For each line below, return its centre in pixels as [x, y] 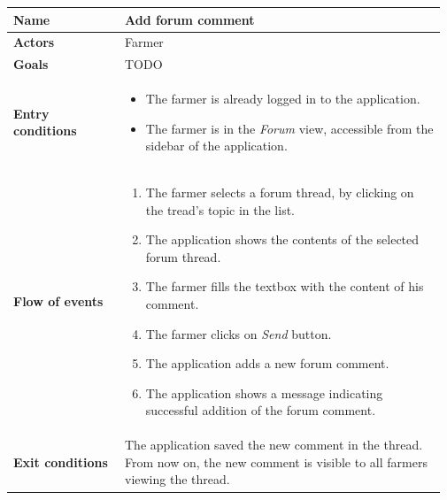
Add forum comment [190, 19]
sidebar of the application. [216, 146]
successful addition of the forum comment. [261, 410]
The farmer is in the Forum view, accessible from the [289, 128]
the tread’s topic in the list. [220, 209]
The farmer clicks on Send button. [239, 333]
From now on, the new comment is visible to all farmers [276, 462]
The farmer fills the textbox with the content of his [285, 286]
